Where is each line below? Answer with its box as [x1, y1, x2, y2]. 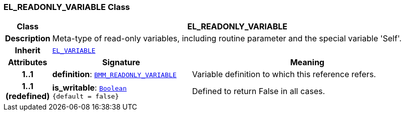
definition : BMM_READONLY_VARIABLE [52, 69, 177, 80]
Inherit [15, 45, 41, 56]
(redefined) [6, 91, 50, 102]
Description [5, 33, 51, 44]
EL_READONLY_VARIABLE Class [4, 2, 130, 12]
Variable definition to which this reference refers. [192, 69, 376, 80]
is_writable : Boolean [52, 82, 127, 93]
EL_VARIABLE [52, 46, 96, 54]
